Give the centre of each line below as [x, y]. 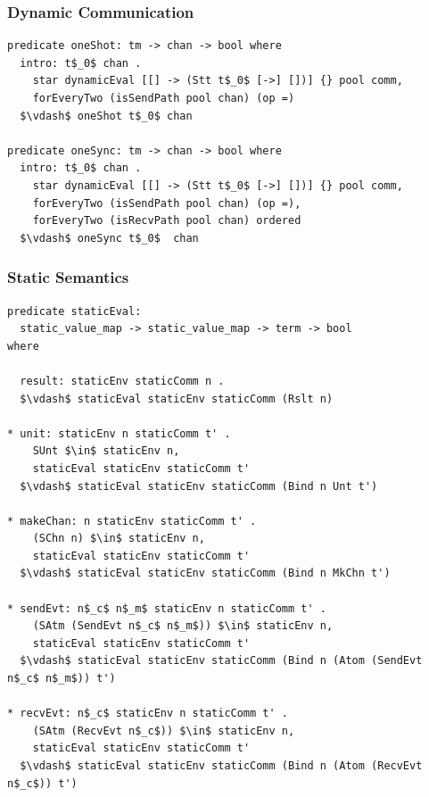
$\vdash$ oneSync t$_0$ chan [109, 238]
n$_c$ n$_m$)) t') [62, 679]
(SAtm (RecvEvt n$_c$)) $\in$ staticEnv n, [164, 731]
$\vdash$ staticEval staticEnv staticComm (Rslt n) [177, 398]
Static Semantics [68, 277]
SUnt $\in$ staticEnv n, [106, 451]
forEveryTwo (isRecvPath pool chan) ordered [167, 221]
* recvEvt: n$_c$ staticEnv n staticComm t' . [148, 714]
